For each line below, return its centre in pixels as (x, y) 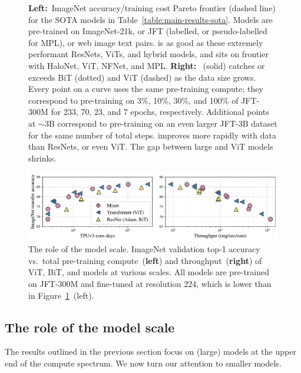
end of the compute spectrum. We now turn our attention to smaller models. (143, 363)
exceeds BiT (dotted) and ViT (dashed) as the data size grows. (142, 77)
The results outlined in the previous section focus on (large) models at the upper (150, 351)
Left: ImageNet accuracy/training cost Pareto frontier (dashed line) (152, 8)
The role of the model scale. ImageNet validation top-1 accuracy (144, 249)
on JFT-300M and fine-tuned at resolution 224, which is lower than (150, 284)
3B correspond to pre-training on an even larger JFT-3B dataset (161, 123)
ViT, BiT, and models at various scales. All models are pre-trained (149, 272)
